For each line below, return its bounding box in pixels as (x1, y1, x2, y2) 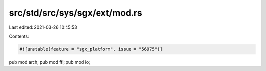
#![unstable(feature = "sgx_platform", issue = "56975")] (19, 47, 163, 52)
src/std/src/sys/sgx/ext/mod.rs (9, 7, 142, 18)
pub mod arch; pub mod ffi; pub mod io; (9, 59, 91, 65)
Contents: (9, 33, 29, 39)
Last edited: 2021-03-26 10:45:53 (9, 24, 77, 30)
